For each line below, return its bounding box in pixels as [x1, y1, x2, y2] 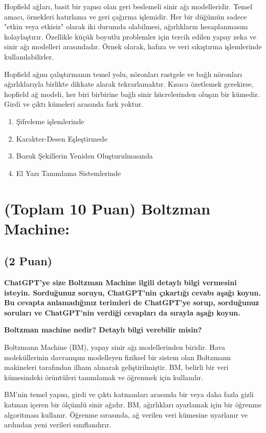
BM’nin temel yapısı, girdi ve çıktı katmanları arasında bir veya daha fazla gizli [4, 389, 254, 400]
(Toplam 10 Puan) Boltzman [4, 198, 211, 219]
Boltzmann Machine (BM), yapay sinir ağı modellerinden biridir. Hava [4, 342, 225, 352]
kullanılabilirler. [4, 51, 54, 62]
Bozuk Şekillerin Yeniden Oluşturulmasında [16, 150, 153, 161]
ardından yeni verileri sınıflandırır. [4, 419, 112, 430]
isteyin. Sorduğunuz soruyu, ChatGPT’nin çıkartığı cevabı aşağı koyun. [4, 287, 261, 298]
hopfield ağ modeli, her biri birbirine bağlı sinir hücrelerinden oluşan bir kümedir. [4, 88, 260, 99]
